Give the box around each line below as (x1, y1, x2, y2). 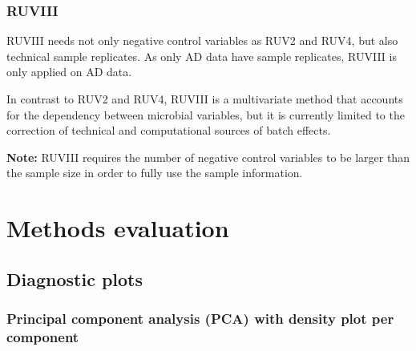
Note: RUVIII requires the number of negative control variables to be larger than (6, 148, 410, 165)
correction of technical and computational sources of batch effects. (6, 122, 331, 139)
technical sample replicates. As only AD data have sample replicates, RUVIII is (6, 47, 397, 64)
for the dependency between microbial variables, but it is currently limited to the (6, 106, 405, 123)
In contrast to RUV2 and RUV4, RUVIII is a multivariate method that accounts (6, 91, 403, 107)
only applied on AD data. (6, 63, 132, 80)
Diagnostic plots (6, 266, 143, 291)
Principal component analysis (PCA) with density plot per (6, 309, 394, 329)
